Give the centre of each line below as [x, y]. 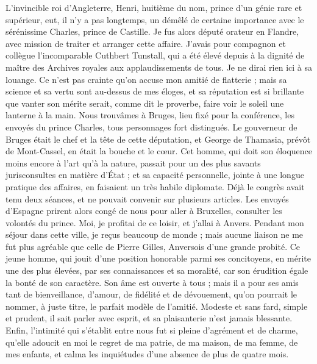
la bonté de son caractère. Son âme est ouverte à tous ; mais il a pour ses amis [152, 282]
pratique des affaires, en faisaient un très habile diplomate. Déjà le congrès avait [155, 186]
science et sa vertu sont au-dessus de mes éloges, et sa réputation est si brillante [155, 91]
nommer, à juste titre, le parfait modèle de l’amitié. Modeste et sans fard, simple [157, 306]
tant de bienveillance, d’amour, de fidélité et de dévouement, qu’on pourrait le [151, 294]
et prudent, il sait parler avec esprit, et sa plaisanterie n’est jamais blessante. [149, 318]
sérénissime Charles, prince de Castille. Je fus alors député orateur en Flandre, [152, 31]
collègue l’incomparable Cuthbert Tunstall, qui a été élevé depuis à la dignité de [155, 55]
